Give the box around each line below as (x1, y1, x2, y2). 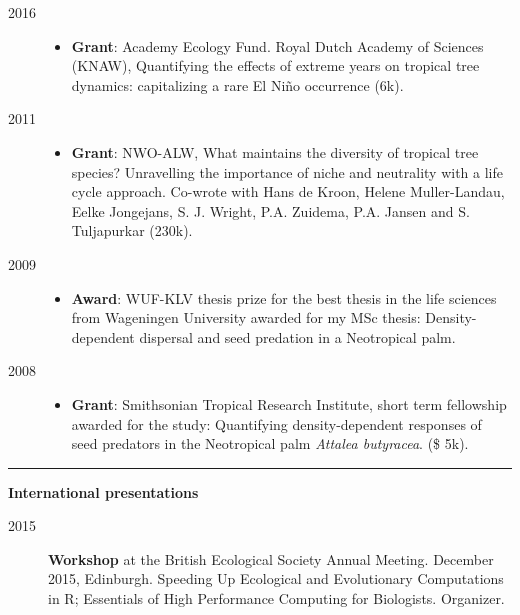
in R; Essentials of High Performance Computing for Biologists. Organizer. (48, 588, 505, 609)
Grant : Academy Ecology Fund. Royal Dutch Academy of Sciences (71, 35, 484, 56)
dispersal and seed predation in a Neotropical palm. (139, 326, 456, 347)
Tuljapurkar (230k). (71, 220, 193, 241)
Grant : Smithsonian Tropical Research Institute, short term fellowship (71, 393, 507, 414)
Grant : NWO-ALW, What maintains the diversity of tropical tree (71, 141, 479, 162)
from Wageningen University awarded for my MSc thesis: (71, 307, 421, 328)
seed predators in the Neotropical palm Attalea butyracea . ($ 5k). (71, 433, 469, 454)
